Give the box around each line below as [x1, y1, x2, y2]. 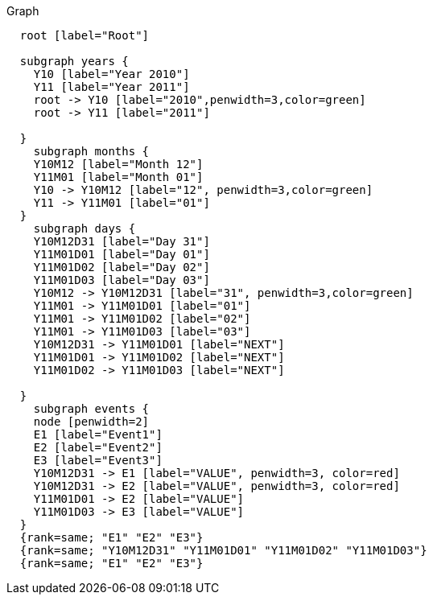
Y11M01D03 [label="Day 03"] [33, 274, 210, 286]
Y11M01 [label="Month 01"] [33, 171, 204, 183]
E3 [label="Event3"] [33, 454, 163, 467]
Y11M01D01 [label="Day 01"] [33, 248, 210, 261]
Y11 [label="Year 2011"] [33, 80, 190, 93]
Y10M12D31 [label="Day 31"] [33, 235, 210, 248]
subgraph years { [19, 55, 129, 68]
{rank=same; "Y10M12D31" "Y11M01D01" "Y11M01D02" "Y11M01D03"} [19, 544, 427, 557]
